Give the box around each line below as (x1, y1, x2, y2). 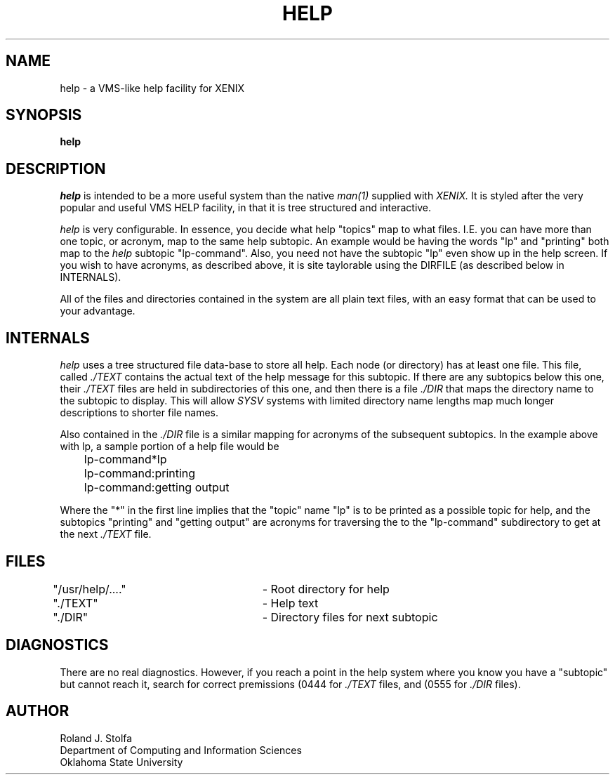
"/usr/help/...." (53, 581, 126, 596)
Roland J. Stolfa (60, 732, 133, 744)
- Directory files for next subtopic (262, 609, 438, 624)
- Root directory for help (262, 581, 390, 596)
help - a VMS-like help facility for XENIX (60, 81, 245, 94)
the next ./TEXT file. (60, 528, 152, 541)
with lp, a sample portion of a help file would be (60, 440, 279, 453)
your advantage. (60, 305, 135, 317)
